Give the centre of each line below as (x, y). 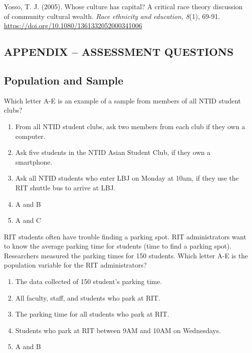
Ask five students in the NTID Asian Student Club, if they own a (113, 152)
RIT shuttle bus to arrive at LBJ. (65, 187)
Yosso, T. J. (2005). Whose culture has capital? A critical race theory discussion (123, 6)
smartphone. (34, 161)
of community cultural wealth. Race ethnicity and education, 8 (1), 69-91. (112, 16)
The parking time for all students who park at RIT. (92, 314)
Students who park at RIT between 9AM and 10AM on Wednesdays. (118, 330)
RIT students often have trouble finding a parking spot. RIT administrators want (125, 236)
